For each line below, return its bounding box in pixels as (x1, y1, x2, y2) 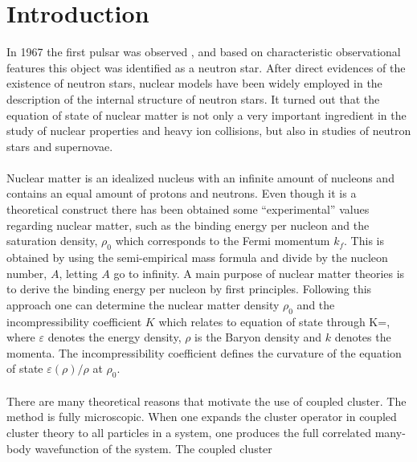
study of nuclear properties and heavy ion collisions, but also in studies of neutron (6, 122, 411, 139)
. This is (344, 232, 384, 249)
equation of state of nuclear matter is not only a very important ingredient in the (6, 106, 407, 123)
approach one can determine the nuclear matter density (6, 296, 280, 313)
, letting (59, 264, 98, 281)
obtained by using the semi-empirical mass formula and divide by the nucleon (6, 249, 388, 266)
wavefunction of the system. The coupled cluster (35, 440, 272, 456)
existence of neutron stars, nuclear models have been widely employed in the (6, 75, 382, 92)
